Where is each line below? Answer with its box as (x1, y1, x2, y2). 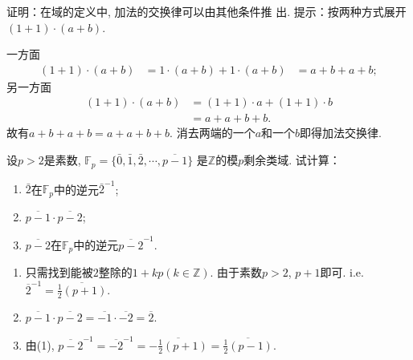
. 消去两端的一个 (170, 124, 256, 141)
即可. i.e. (320, 264, 364, 281)
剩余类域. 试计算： (243, 152, 341, 168)
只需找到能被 (25, 264, 93, 281)
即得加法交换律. (300, 124, 382, 141)
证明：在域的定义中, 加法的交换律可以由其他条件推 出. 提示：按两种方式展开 (6, 3, 407, 19)
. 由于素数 (210, 264, 263, 281)
